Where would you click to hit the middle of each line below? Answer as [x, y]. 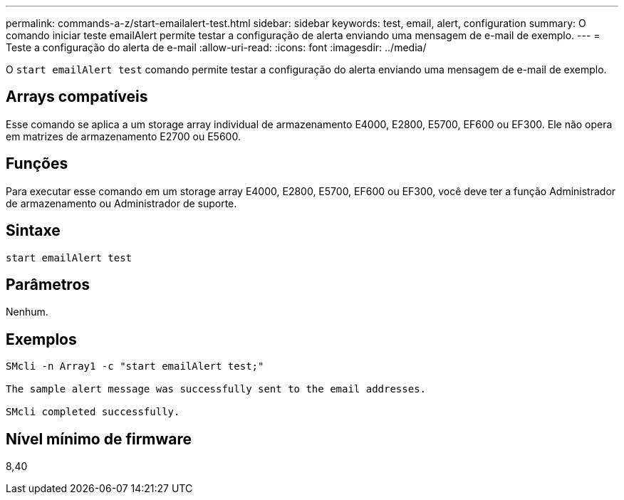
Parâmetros [48, 284]
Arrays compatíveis [77, 97]
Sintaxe [33, 231]
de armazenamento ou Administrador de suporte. [121, 203]
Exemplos [41, 339]
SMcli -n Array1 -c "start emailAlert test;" [135, 366]
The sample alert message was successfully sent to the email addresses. [216, 389]
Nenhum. [27, 312]
